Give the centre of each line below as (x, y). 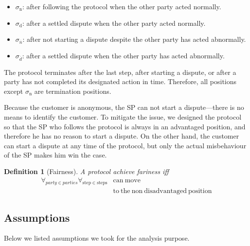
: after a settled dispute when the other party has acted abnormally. (123, 55)
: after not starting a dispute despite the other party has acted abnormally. (134, 39)
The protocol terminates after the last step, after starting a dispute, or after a (120, 72)
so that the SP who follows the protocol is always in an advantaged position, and (125, 126)
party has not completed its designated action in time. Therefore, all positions (120, 81)
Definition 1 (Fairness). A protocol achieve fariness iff (86, 171)
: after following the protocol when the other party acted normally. (122, 6)
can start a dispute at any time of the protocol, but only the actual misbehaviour (125, 145)
